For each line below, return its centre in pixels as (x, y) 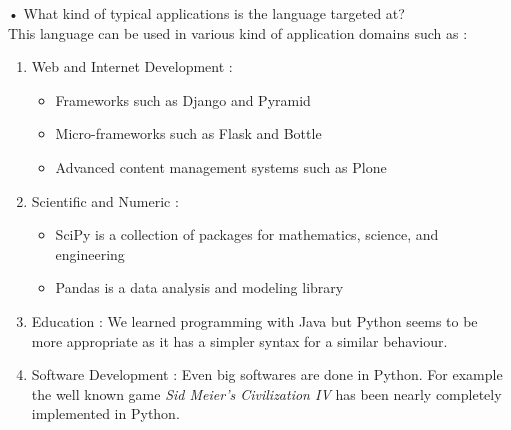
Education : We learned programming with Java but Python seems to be (254, 320)
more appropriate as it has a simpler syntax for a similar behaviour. (239, 340)
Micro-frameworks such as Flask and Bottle (188, 133)
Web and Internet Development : (132, 66)
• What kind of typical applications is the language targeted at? (206, 13)
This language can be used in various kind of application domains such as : (238, 32)
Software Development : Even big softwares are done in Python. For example (267, 374)
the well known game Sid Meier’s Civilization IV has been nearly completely (266, 393)
